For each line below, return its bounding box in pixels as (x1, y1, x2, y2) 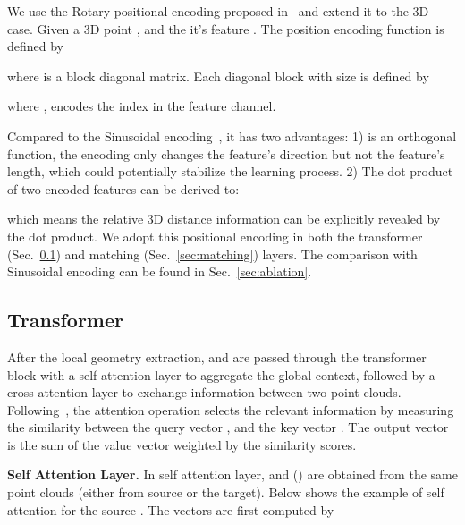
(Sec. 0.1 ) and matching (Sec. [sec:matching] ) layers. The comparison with (7, 244, 418, 263)
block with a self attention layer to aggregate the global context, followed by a (7, 365, 435, 384)
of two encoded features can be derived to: (7, 179, 240, 198)
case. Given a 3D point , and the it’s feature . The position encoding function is (7, 19, 444, 38)
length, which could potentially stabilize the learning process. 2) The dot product (7, 162, 453, 181)
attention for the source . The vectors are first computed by (7, 500, 334, 519)
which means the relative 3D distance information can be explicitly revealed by (7, 209, 441, 228)
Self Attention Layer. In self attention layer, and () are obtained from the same (7, 465, 458, 484)
